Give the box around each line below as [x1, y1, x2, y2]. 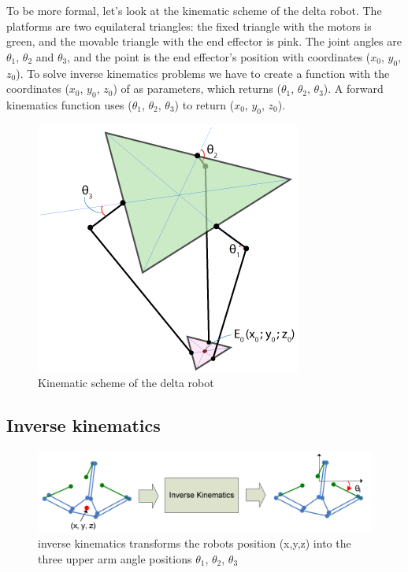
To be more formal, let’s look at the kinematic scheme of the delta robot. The [6, 2, 382, 18]
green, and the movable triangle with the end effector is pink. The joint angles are [6, 33, 402, 50]
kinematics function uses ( [6, 96, 132, 113]
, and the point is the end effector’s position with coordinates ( [67, 48, 371, 65]
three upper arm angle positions [38, 550, 192, 566]
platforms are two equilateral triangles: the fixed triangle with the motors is [6, 17, 372, 34]
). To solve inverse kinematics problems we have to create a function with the [16, 65, 390, 81]
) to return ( [174, 96, 235, 113]
